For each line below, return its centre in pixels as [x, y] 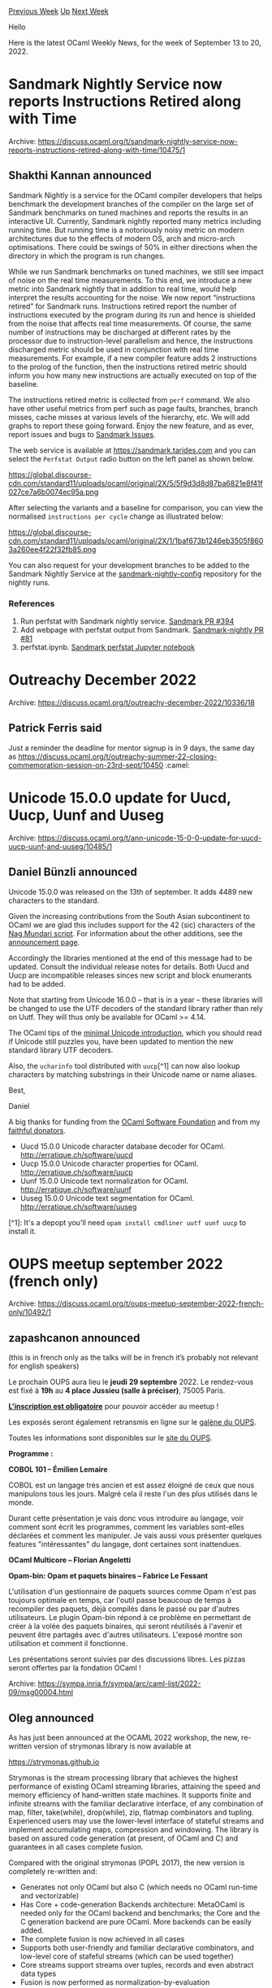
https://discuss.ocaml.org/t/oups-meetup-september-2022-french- [151, 1303]
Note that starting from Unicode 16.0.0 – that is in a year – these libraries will [136, 1000]
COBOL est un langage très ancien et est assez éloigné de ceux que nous [132, 1485]
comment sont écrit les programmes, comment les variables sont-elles [127, 1527]
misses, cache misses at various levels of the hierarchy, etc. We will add [129, 417]
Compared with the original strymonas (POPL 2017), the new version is [127, 1863]
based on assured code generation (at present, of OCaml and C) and [123, 1838]
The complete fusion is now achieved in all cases [102, 1939]
